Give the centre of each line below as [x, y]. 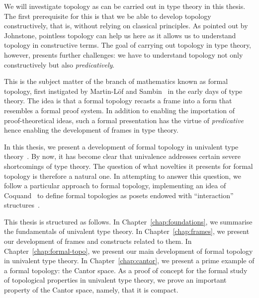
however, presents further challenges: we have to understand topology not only [124, 54]
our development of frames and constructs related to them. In [98, 241]
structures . [22, 205]
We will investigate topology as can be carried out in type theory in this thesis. [125, 6]
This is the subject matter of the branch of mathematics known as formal [116, 81]
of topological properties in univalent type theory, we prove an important [115, 280]
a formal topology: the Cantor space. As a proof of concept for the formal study [126, 270]
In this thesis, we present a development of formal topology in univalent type [121, 146]
